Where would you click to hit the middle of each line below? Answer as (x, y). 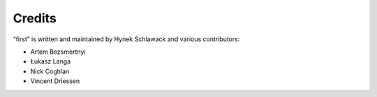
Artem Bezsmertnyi (58, 52)
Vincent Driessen (55, 81)
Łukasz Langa (51, 61)
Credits (35, 18)
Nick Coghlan (50, 71)
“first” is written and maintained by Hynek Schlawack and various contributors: (126, 39)
